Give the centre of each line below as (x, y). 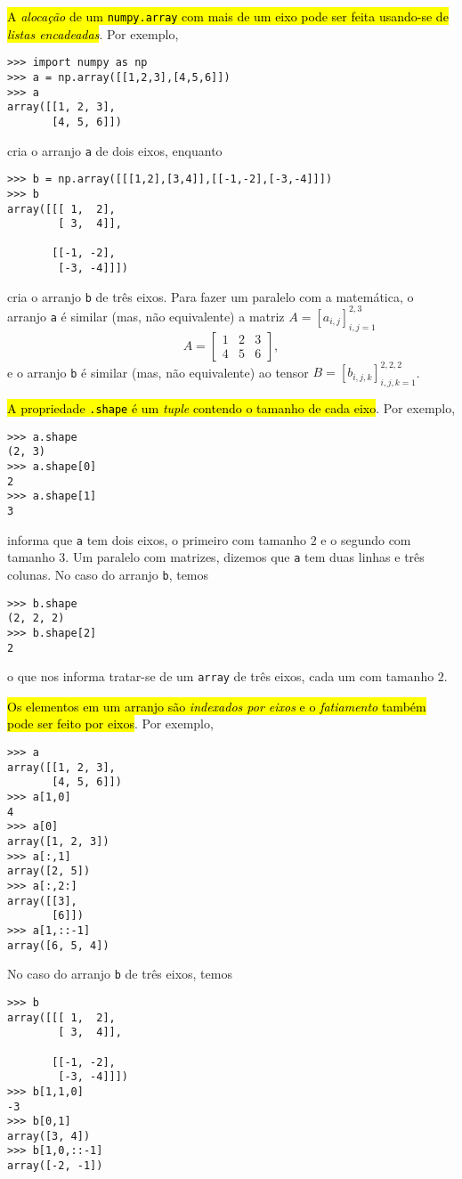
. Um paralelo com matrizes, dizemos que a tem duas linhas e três (245, 557)
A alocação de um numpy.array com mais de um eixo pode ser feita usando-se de (228, 16)
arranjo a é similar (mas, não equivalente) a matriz (146, 316)
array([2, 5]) (49, 871)
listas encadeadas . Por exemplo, (93, 33)
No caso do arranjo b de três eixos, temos (120, 974)
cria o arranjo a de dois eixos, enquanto (115, 150)
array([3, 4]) (49, 1136)
